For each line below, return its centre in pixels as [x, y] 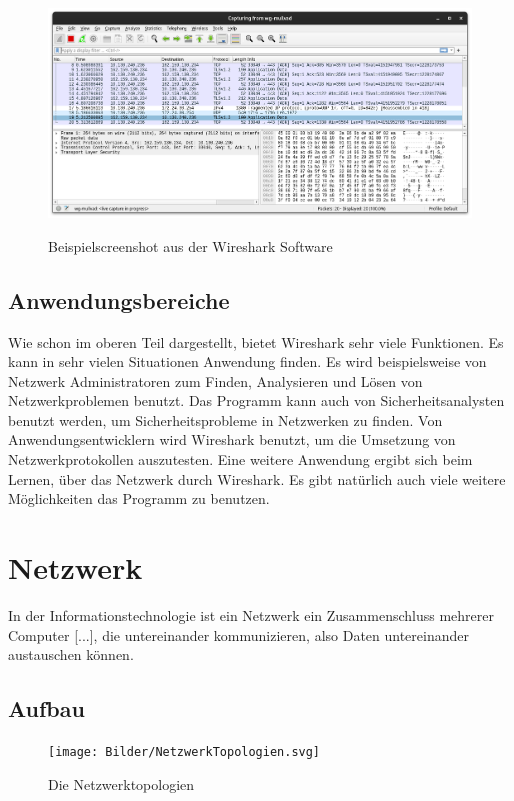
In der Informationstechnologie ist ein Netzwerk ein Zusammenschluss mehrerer [251, 614]
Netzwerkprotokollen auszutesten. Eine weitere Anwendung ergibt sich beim [240, 459]
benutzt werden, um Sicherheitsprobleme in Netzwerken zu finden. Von [225, 419]
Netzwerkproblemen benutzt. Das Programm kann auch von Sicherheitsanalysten [256, 400]
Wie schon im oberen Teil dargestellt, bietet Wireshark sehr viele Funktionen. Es [256, 341]
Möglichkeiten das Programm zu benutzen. [139, 498]
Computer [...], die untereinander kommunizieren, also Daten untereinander [238, 634]
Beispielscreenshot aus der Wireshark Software [190, 245]
